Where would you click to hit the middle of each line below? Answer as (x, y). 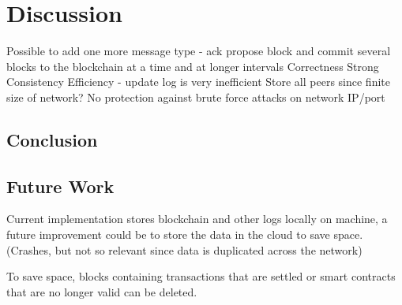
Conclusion (52, 139)
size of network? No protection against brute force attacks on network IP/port (196, 97)
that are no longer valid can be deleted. (102, 291)
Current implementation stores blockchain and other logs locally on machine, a (197, 219)
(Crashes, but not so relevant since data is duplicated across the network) (184, 249)
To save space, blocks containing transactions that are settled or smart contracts (201, 276)
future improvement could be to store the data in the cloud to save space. (185, 234)
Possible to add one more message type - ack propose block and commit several (199, 51)
